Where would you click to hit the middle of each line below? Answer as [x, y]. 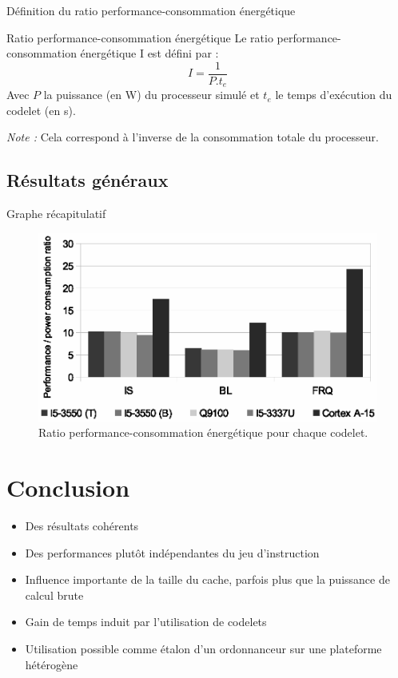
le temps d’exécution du [334, 95]
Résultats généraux [88, 180]
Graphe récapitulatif [56, 214]
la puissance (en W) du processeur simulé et [151, 95]
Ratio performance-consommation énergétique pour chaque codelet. [203, 432]
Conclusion [68, 487]
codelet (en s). [41, 110]
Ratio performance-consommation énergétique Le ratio [140, 37]
